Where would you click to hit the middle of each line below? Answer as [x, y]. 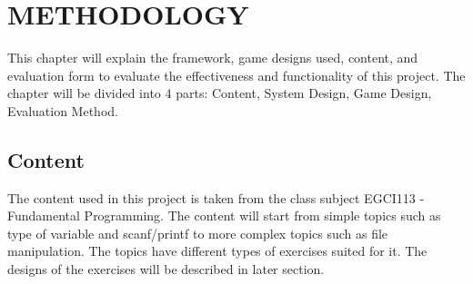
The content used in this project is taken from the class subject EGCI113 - [216, 197]
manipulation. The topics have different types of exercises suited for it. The [217, 251]
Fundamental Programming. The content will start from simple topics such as [224, 215]
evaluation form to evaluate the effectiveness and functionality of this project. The [236, 75]
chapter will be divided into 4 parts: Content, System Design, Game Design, [220, 93]
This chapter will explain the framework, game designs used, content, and [213, 58]
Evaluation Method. [63, 110]
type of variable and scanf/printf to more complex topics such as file [198, 233]
